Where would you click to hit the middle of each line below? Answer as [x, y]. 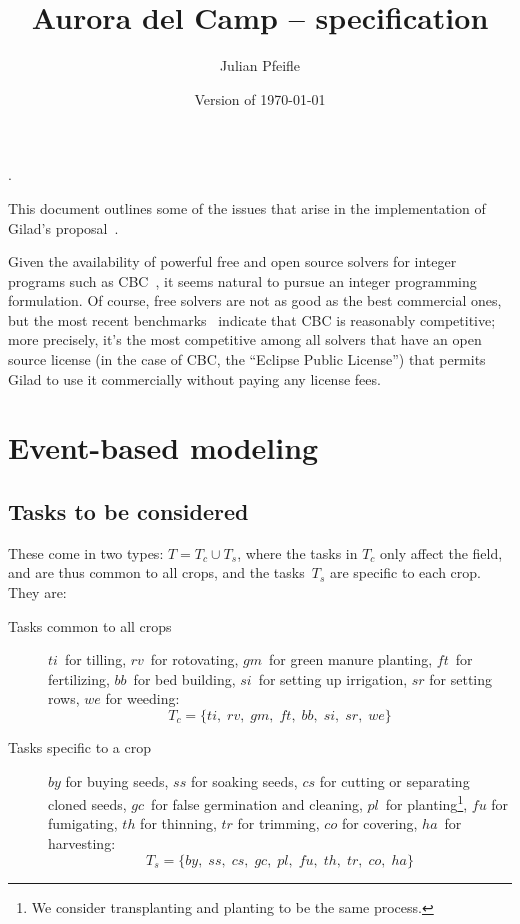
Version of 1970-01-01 [260, 98]
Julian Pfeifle [260, 65]
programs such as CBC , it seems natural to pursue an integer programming [242, 280]
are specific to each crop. [405, 572]
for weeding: [142, 698]
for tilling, [95, 659]
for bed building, [184, 678]
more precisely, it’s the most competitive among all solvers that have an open [245, 339]
